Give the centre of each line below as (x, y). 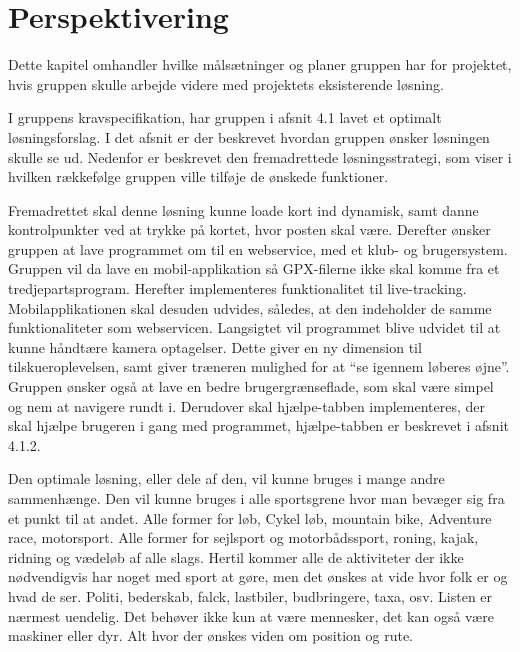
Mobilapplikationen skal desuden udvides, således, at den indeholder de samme (250, 307)
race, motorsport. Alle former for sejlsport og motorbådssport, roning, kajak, (243, 537)
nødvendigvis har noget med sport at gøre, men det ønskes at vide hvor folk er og (258, 576)
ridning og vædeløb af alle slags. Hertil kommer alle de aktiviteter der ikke (236, 556)
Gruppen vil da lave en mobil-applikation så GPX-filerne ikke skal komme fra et (254, 268)
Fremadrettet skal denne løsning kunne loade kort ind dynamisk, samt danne (243, 209)
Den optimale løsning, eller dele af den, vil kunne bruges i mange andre (226, 478)
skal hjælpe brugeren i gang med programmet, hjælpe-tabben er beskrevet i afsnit (258, 425)
